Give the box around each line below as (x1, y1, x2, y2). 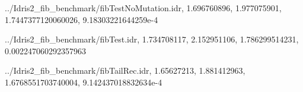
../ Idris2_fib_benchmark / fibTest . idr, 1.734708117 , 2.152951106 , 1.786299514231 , (5, 33, 299, 45)
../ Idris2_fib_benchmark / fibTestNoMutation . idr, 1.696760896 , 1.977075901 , (5, 2, 282, 14)
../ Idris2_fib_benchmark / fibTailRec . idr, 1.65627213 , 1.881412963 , (5, 64, 245, 77)
